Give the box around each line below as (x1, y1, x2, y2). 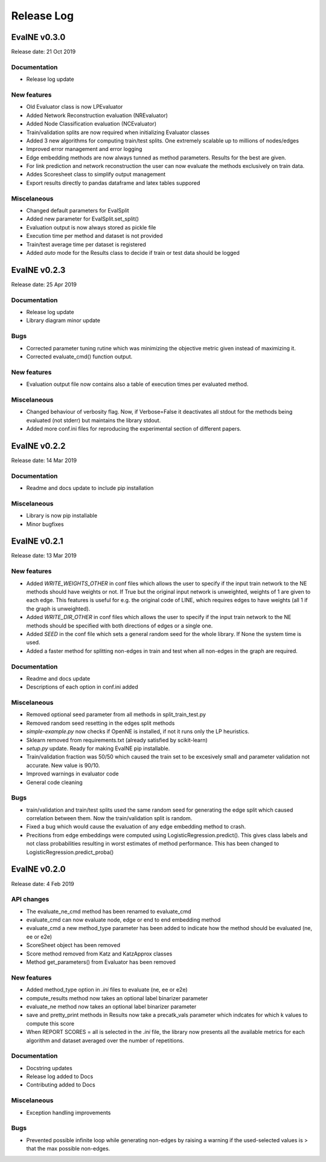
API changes (11, 895, 50, 904)
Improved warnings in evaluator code (26, 770, 119, 777)
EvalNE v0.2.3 (11, 265, 66, 275)
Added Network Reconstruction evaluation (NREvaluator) (26, 112, 168, 119)
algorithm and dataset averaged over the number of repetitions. (26, 1036, 184, 1044)
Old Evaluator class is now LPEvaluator (26, 103, 123, 111)
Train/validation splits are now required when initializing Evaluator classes (26, 129, 209, 136)
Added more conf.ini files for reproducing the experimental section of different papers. (26, 425, 241, 432)
